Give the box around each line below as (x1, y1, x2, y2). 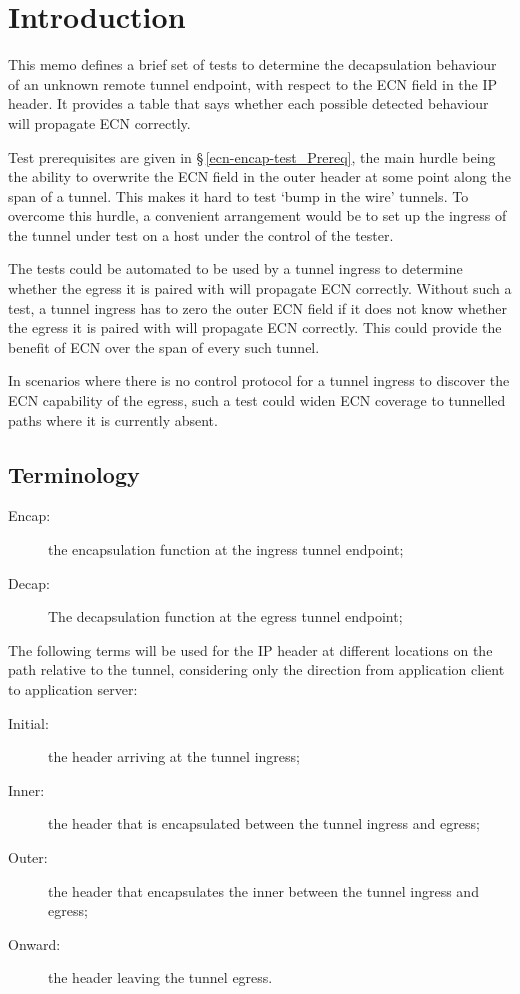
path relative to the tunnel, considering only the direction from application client (8, 659, 505, 680)
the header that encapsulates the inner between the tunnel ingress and (48, 880, 479, 901)
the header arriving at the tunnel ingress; (48, 746, 300, 767)
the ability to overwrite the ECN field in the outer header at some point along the (8, 166, 511, 187)
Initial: (8, 712, 49, 733)
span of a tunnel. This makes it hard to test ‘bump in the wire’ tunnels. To (8, 185, 469, 206)
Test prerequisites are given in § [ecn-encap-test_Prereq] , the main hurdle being (8, 146, 496, 167)
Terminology (8, 458, 140, 489)
